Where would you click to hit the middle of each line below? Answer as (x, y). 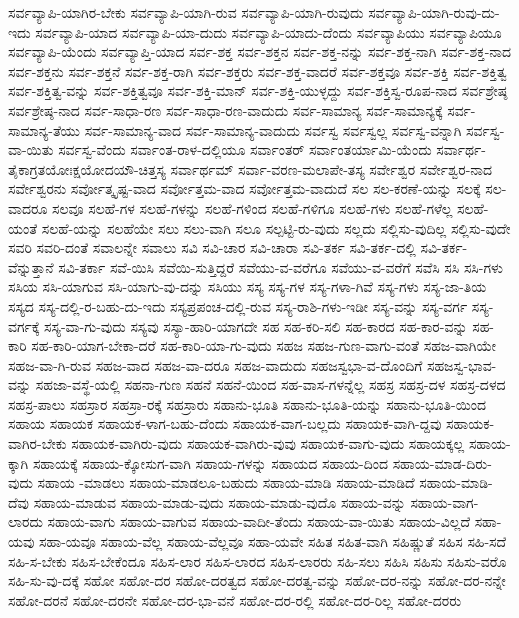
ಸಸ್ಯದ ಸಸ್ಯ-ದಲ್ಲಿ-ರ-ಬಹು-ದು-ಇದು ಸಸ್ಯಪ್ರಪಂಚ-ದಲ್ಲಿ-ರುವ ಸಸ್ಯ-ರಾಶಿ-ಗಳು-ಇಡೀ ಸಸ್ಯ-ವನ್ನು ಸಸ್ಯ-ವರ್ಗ (238, 305)
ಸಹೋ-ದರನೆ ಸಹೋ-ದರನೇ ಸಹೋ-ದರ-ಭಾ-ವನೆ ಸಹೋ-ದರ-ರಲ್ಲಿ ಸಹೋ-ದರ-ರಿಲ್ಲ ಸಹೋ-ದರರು (235, 599)
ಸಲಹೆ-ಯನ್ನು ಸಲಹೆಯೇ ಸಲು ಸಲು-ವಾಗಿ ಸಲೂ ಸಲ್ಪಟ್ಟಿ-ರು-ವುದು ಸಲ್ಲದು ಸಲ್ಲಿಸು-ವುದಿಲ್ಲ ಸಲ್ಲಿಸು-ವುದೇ (276, 227)
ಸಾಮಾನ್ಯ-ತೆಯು (44, 129)
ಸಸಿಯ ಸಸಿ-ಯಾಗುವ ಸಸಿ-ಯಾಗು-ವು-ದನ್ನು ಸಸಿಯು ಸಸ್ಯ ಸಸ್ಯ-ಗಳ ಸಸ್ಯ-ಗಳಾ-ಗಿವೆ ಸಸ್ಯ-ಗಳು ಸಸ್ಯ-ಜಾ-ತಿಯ (247, 286)
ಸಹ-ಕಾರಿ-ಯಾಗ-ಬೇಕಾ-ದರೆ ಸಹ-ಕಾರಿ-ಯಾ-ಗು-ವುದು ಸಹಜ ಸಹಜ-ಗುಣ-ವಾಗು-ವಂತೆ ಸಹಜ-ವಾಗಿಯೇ (264, 345)
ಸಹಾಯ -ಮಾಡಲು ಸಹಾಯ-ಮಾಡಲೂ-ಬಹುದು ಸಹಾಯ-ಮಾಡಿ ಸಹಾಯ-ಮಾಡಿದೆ (226, 482)
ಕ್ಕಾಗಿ (18, 462)
